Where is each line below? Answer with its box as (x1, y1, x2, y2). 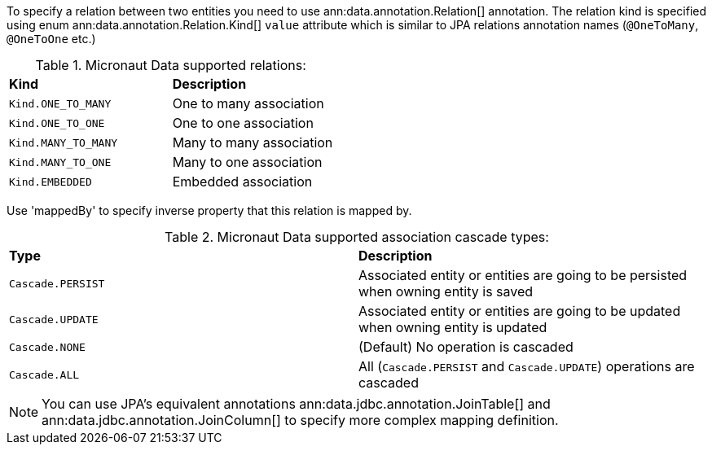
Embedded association (172, 173, 313, 190)
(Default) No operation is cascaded (358, 339, 574, 355)
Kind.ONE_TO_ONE (9, 116, 105, 129)
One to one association (172, 115, 314, 131)
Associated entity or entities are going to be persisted (358, 267, 688, 283)
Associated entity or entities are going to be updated (358, 303, 681, 319)
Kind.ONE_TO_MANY (9, 97, 112, 110)
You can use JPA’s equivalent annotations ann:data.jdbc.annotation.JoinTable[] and (42, 396, 551, 412)
